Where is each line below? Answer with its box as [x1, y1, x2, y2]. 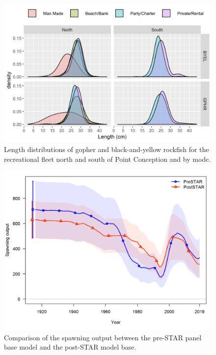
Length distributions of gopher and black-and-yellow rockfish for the [4, 144, 209, 154]
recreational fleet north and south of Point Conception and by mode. [4, 153, 211, 164]
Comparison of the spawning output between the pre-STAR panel [4, 332, 202, 342]
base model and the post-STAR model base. [4, 342, 136, 352]
